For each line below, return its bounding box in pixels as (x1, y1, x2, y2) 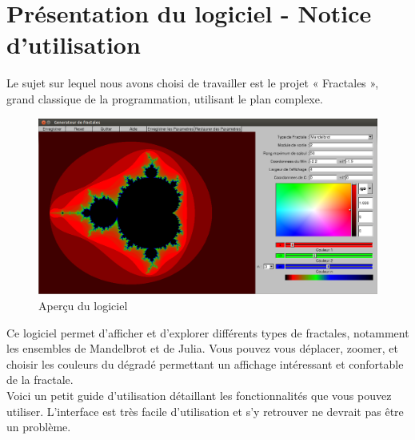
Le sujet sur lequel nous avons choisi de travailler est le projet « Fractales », (6, 75, 379, 91)
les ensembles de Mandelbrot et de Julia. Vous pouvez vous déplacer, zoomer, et (6, 340, 398, 357)
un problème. (6, 418, 71, 435)
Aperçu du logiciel (38, 297, 128, 313)
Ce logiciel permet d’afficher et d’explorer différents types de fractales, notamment (6, 324, 409, 341)
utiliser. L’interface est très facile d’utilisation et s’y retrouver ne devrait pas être (6, 402, 404, 419)
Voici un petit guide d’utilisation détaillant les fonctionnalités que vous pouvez (6, 386, 392, 403)
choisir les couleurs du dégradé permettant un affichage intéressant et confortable (6, 355, 404, 372)
